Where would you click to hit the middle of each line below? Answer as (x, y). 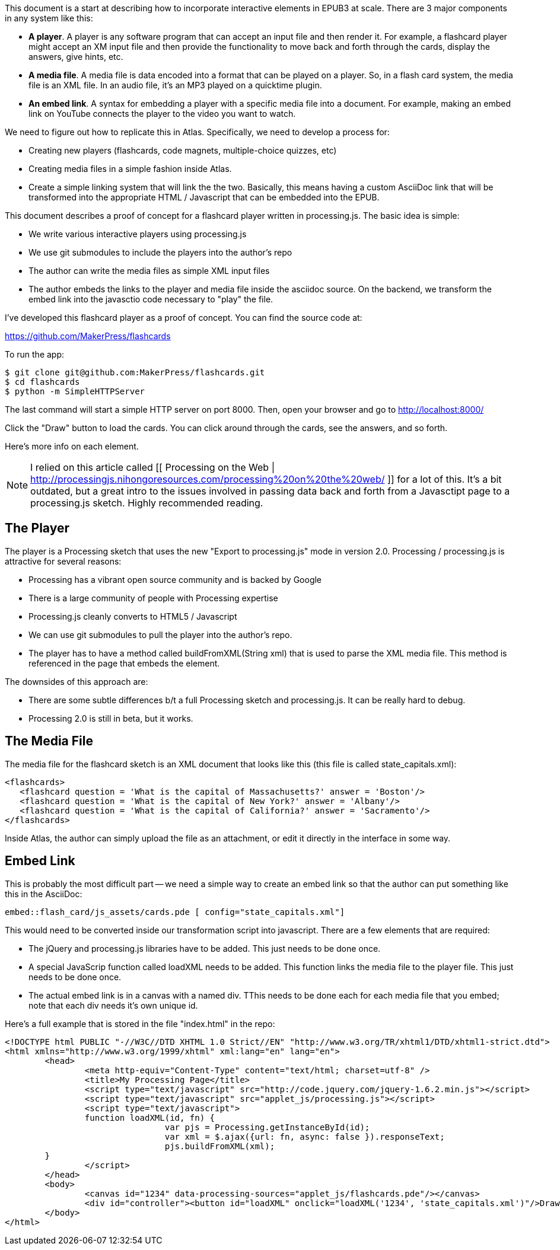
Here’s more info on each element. (72, 446)
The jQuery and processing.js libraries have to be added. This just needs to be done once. (205, 948)
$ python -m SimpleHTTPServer (75, 391)
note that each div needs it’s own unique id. (113, 1005)
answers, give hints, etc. (76, 57)
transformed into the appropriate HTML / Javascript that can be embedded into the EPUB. (204, 197)
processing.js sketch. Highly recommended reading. (147, 503)
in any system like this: (49, 18)
